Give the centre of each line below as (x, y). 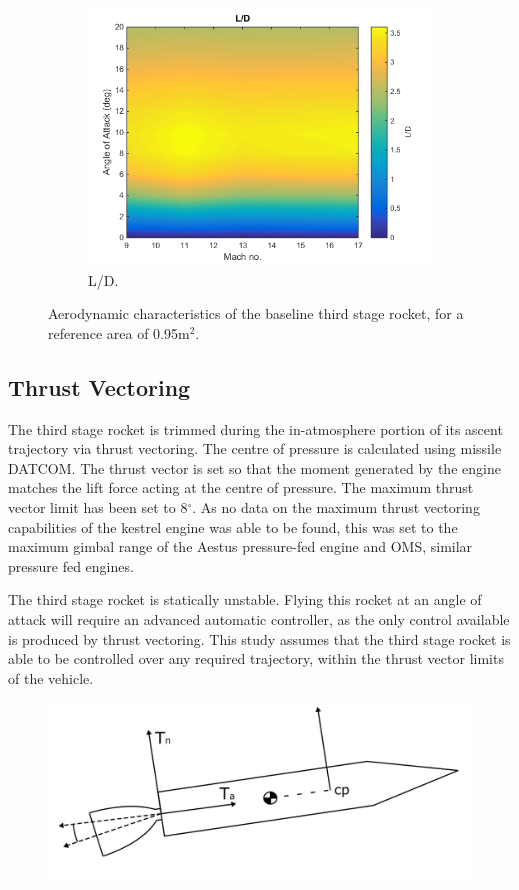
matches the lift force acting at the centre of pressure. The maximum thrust (241, 487)
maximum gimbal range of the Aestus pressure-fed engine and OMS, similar (240, 546)
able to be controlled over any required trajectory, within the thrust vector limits (256, 658)
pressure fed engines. (71, 565)
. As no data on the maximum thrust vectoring (336, 506)
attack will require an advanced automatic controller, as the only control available (259, 618)
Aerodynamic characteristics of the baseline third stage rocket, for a (256, 313)
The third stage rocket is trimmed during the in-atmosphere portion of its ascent (255, 428)
